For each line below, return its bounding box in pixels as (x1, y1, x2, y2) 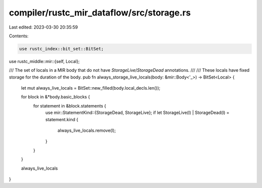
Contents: (9, 33, 29, 39)
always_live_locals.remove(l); (57, 127, 116, 133)
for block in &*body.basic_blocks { (21, 94, 90, 100)
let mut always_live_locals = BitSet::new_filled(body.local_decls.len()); (21, 85, 161, 91)
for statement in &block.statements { (33, 103, 106, 109)
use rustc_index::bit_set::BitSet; (19, 46, 104, 51)
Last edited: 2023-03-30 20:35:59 (9, 24, 78, 30)
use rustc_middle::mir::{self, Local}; (9, 58, 80, 64)
